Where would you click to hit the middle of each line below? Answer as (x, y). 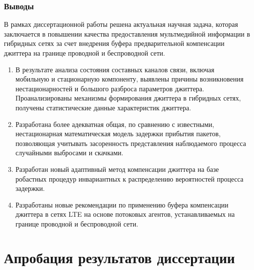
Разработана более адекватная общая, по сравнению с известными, (115, 124)
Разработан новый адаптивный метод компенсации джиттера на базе (117, 169)
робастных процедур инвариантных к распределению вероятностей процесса (129, 178)
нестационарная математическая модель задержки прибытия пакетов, (118, 134)
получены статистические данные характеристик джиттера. (103, 107)
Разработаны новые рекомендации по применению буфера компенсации (122, 204)
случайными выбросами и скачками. (69, 153)
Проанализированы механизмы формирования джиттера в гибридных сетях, (128, 98)
